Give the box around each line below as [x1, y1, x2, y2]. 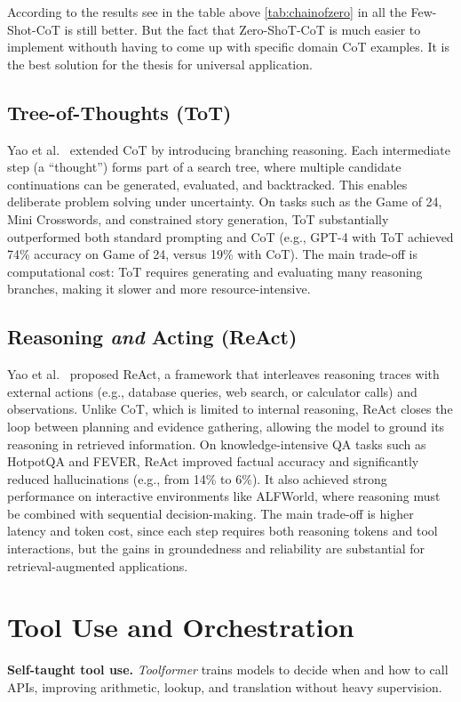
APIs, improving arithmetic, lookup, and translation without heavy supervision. [7, 677, 442, 696]
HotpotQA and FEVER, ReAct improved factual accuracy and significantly [7, 452, 419, 471]
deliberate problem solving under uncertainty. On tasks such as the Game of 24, [7, 192, 442, 211]
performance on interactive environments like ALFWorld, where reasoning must [7, 487, 441, 505]
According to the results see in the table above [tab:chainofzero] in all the [7, 3, 407, 20]
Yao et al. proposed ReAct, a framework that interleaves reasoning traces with [7, 365, 440, 383]
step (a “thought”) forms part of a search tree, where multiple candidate [7, 157, 401, 176]
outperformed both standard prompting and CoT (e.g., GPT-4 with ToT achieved [7, 227, 454, 246]
